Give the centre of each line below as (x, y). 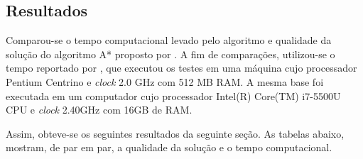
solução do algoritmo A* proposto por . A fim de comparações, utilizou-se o (170, 54)
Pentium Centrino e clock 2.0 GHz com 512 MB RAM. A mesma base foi (165, 81)
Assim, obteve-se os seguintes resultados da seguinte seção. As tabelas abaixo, (175, 133)
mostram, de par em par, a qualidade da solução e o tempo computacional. (169, 147)
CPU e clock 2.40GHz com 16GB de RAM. (99, 110)
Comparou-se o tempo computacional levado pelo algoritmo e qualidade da (169, 40)
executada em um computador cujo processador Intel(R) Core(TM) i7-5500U (173, 95)
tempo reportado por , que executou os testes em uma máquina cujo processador (181, 68)
